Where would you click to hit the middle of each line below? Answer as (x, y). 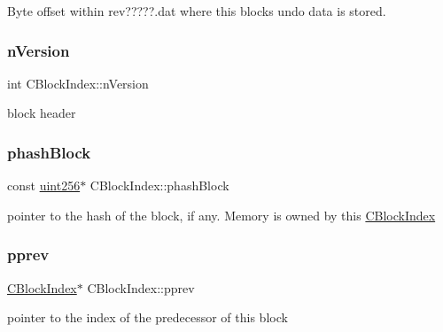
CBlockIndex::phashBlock (159, 185)
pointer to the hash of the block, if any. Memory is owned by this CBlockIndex (221, 215)
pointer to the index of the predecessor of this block (148, 317)
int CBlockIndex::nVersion (78, 83)
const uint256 (44, 185)
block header (42, 113)
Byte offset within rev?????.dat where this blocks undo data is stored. (197, 11)
